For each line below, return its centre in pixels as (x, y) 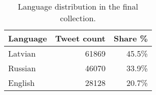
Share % (131, 38)
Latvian (22, 53)
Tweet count (80, 38)
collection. (78, 18)
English (21, 83)
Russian (22, 68)
